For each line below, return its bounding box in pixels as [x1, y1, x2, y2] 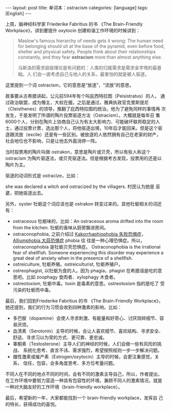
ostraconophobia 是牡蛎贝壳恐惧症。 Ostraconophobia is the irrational [12, 244, 161, 250]
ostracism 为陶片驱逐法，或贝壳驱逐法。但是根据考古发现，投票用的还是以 [5, 155, 162, 161]
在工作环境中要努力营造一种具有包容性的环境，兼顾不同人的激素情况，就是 [5, 378, 162, 383]
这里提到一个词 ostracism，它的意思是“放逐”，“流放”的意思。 [5, 82, 134, 88]
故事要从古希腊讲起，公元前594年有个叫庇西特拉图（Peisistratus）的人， [5, 93, 160, 99]
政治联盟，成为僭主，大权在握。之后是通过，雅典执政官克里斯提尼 [9, 99, 149, 105]
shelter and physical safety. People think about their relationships [17, 49, 156, 54]
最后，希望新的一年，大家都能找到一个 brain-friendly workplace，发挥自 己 [5, 395, 163, 401]
